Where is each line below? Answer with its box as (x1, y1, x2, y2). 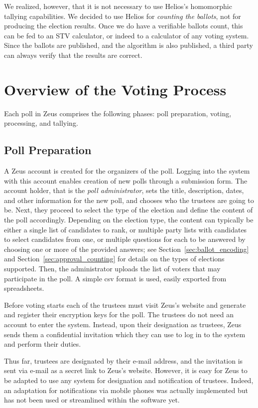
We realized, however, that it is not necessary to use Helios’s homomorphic (4, 1, 232, 11)
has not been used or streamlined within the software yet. (4, 395, 180, 405)
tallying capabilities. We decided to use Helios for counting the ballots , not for (4, 10, 241, 21)
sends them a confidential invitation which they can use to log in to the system (4, 329, 246, 339)
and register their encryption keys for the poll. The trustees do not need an (4, 309, 234, 320)
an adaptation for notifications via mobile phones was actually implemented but (4, 385, 248, 395)
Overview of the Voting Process (4, 79, 227, 99)
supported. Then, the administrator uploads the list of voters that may (4, 263, 221, 274)
